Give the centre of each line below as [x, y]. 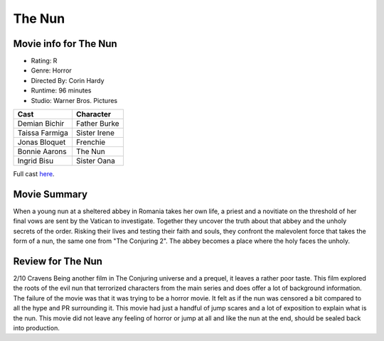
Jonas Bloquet [42, 142]
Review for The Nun [58, 261]
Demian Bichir [41, 124]
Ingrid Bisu [35, 161]
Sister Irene [95, 133]
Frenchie [91, 142]
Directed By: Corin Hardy [68, 80]
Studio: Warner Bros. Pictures [74, 100]
